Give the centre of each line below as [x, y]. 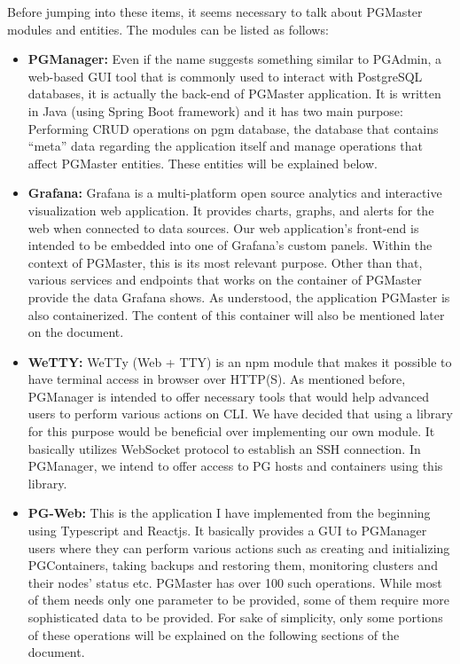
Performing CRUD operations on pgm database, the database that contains [233, 128]
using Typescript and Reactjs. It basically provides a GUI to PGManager [227, 531]
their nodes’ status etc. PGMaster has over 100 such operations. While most [235, 582]
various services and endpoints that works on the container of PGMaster [225, 280]
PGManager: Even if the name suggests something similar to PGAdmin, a [235, 59]
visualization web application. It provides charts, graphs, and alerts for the [231, 210]
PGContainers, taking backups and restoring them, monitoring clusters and [233, 565]
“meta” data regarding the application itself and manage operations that [225, 146]
